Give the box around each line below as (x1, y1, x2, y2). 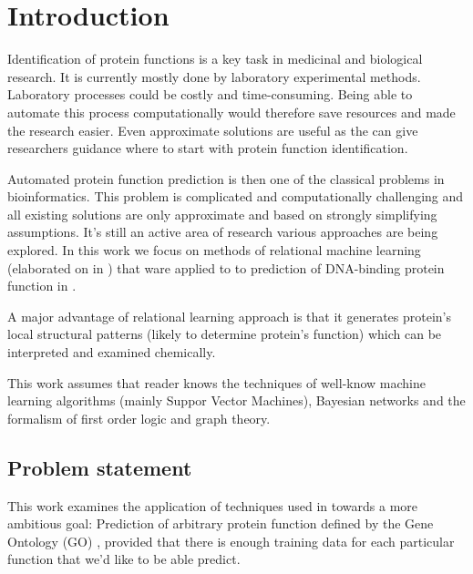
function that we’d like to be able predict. (7, 549, 241, 569)
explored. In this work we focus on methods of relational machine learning (7, 241, 421, 260)
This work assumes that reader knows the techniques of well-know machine (7, 373, 427, 392)
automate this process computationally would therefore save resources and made (7, 102, 456, 121)
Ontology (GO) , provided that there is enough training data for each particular (7, 531, 455, 550)
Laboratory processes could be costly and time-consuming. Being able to (7, 85, 413, 104)
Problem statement (7, 453, 192, 481)
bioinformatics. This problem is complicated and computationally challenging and (7, 187, 464, 206)
